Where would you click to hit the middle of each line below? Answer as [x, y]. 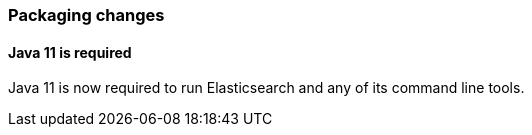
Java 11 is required [70, 52]
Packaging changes [86, 15]
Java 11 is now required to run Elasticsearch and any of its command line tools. [266, 88]
